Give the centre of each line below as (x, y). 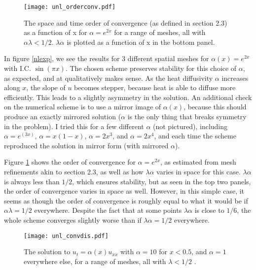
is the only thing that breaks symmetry (187, 116)
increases (235, 78)
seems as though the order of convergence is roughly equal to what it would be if (126, 200)
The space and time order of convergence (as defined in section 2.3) (126, 22)
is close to (209, 210)
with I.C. (18, 68)
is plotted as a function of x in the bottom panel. (141, 42)
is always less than (32, 181)
